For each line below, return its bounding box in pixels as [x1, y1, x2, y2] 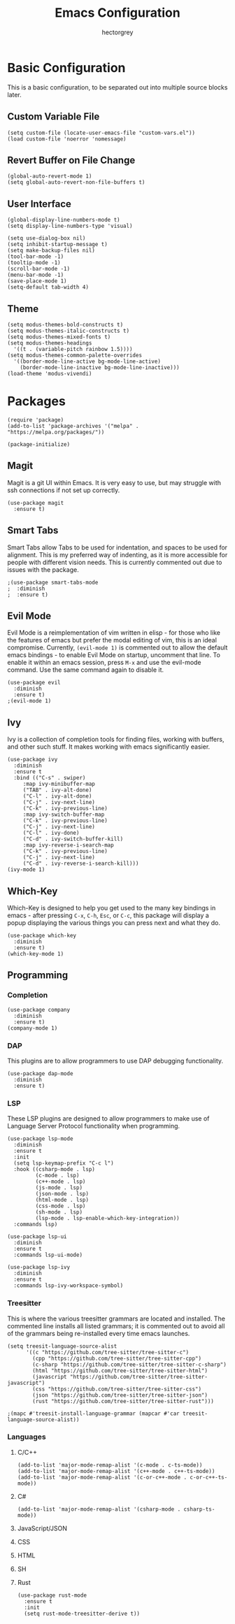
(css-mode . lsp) [35, 1202, 86, 1210]
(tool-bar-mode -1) [7, 253, 64, 260]
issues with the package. [7, 565, 79, 574]
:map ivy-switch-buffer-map [22, 811, 105, 819]
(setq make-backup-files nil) [7, 247, 96, 254]
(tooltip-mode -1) [7, 259, 61, 266]
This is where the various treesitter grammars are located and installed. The [7, 1314, 226, 1323]
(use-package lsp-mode [7, 1135, 73, 1142]
